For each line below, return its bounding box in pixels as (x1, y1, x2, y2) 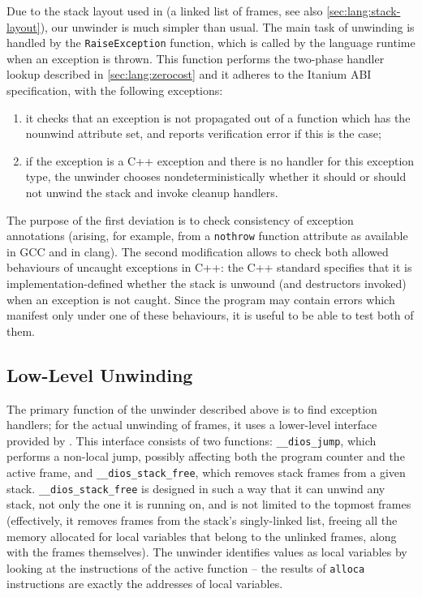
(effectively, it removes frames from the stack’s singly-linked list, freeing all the (6, 511, 398, 528)
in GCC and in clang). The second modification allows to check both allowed (6, 243, 389, 260)
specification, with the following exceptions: (6, 82, 223, 99)
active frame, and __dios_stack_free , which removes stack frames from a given (6, 464, 406, 481)
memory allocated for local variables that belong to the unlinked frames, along (6, 527, 397, 544)
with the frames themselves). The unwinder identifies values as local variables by (6, 543, 407, 560)
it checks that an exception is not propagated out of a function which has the (25, 109, 411, 126)
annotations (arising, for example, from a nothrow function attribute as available (6, 227, 408, 244)
